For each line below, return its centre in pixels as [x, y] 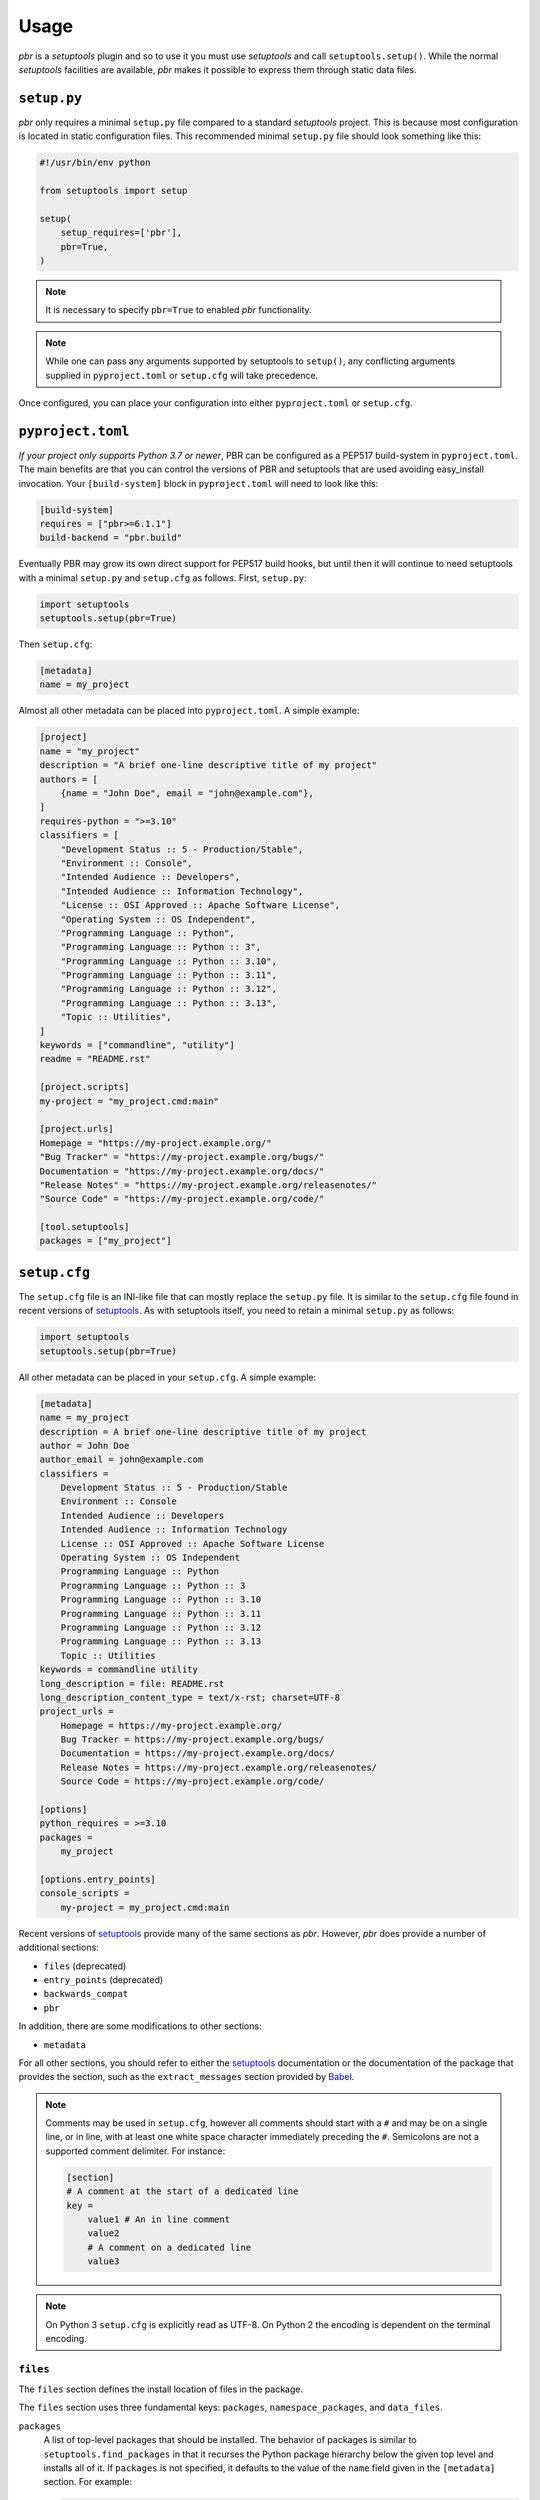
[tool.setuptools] [84, 1227]
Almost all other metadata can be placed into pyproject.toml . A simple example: [189, 711]
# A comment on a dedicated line [169, 2247]
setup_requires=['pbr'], [121, 233]
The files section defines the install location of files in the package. [161, 2389]
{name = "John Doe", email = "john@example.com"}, [187, 793]
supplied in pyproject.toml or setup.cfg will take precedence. [182, 375]
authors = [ [69, 779]
